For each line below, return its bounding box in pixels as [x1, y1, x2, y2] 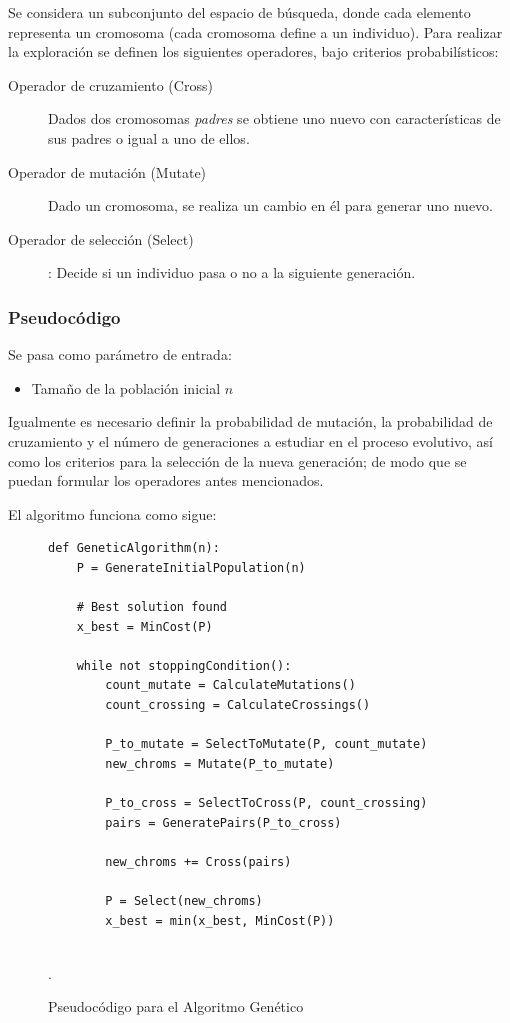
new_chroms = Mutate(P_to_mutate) [105, 756, 335, 771]
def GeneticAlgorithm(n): [48, 541, 220, 556]
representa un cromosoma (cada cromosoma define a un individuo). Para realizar [8, 21, 503, 42]
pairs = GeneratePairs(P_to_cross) [105, 815, 342, 830]
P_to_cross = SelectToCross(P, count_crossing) [105, 796, 428, 811]
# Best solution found [76, 600, 227, 615]
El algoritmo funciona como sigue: [8, 503, 217, 524]
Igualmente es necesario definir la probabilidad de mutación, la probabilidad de [8, 411, 493, 432]
